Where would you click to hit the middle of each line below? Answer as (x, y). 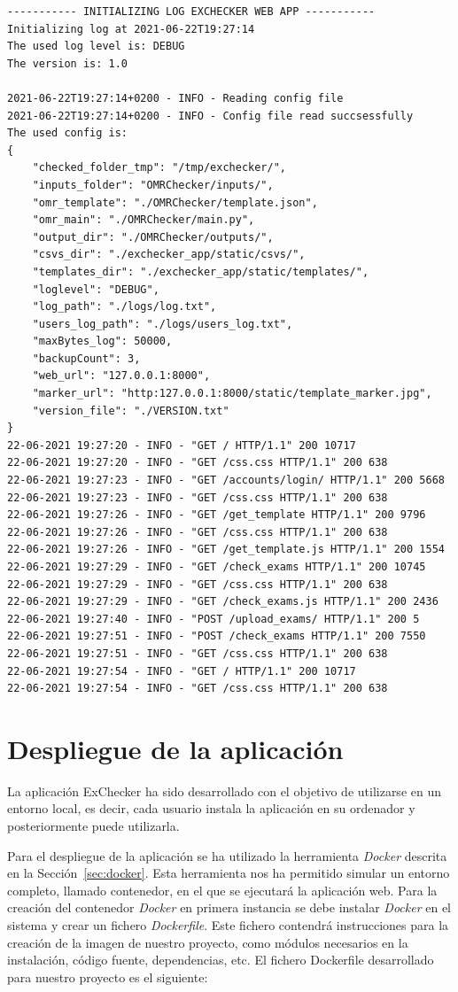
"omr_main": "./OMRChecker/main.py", (144, 220)
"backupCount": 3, (86, 358)
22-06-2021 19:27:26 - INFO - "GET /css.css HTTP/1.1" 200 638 (198, 532)
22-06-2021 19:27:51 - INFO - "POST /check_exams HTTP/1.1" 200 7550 (217, 636)
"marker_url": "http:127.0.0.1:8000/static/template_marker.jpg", (232, 394)
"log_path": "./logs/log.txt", (124, 307)
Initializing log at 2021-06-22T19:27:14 (131, 29)
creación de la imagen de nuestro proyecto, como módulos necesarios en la (208, 942)
